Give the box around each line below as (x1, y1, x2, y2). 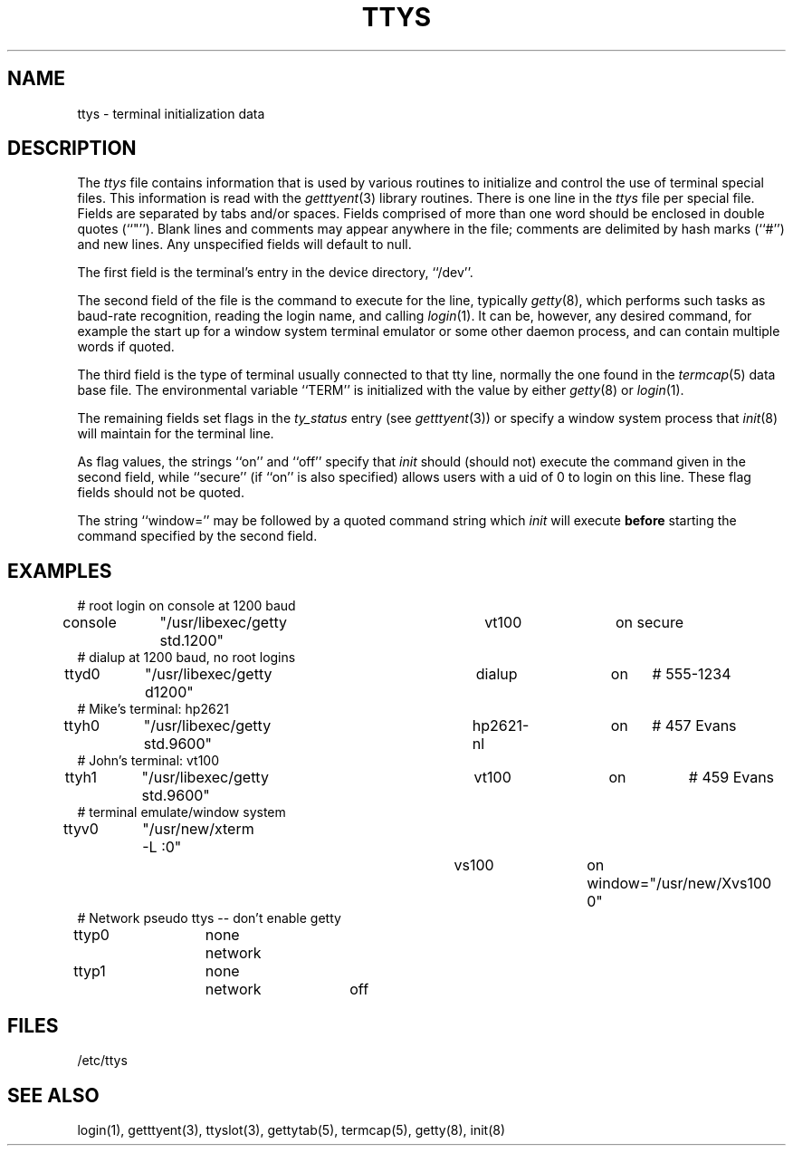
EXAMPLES (7, 559, 112, 582)
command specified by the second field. (77, 528, 318, 544)
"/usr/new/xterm (142, 820, 254, 839)
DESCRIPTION (7, 137, 137, 160)
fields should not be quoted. (77, 485, 244, 501)
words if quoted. (77, 339, 175, 355)
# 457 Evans (652, 716, 737, 735)
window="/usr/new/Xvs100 (587, 874, 772, 893)
